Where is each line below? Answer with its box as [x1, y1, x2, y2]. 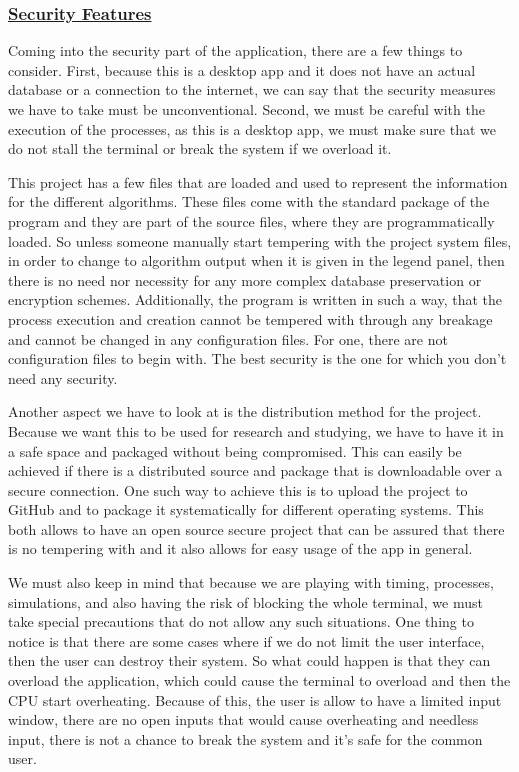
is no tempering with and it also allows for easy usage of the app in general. [8, 538, 473, 559]
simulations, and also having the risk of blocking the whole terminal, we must [8, 591, 483, 612]
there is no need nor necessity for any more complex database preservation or [8, 269, 482, 290]
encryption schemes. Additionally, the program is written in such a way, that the [8, 289, 502, 310]
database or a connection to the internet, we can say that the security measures [8, 79, 496, 100]
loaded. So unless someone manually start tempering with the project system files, [8, 230, 512, 251]
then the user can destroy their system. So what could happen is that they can [8, 650, 491, 671]
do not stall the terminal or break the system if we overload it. [8, 138, 392, 159]
